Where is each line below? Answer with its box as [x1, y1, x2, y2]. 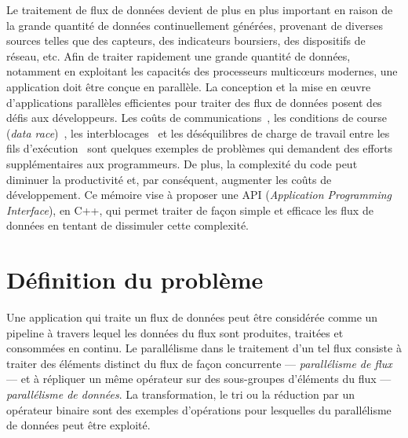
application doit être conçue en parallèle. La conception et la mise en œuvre [6, 78, 371, 94]
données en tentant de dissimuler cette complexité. [6, 217, 250, 234]
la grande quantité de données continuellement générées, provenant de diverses [6, 17, 383, 33]
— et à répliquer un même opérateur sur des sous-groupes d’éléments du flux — [6, 370, 392, 387]
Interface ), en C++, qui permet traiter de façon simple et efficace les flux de [6, 201, 373, 218]
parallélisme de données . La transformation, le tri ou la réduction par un [6, 386, 355, 402]
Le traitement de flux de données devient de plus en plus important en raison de [6, 2, 393, 17]
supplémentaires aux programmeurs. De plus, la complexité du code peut [6, 155, 358, 171]
